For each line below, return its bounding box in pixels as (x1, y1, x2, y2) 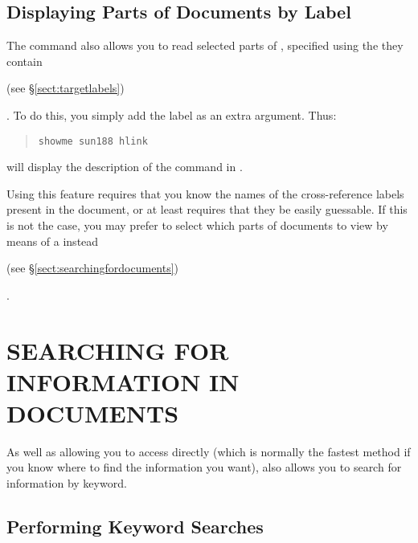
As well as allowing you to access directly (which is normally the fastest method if (6, 443, 411, 459)
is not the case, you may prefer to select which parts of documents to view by (6, 217, 388, 234)
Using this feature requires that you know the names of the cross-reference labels (6, 185, 404, 202)
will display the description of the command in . (6, 158, 243, 175)
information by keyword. (6, 475, 127, 492)
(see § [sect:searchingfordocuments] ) (6, 259, 179, 276)
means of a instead (6, 232, 99, 249)
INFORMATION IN (6, 365, 240, 398)
